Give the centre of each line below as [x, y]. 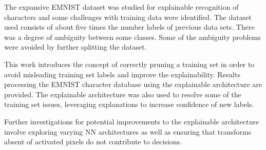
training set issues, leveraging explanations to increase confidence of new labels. [129, 104]
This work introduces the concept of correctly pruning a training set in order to [129, 64]
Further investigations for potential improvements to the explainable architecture [132, 121]
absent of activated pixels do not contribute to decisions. [93, 142]
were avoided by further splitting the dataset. [75, 47]
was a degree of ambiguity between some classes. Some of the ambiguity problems [132, 37]
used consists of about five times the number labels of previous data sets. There [129, 27]
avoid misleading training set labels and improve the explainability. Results [122, 74]
